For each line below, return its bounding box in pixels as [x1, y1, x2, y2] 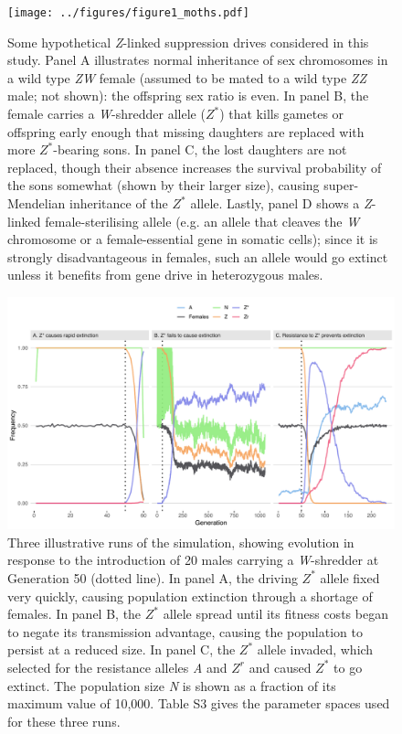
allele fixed [320, 568, 380, 587]
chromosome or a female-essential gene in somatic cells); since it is [7, 229, 378, 249]
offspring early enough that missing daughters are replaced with [7, 122, 365, 141]
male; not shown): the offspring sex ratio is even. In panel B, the [7, 86, 369, 105]
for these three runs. [7, 711, 121, 730]
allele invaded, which [257, 640, 374, 659]
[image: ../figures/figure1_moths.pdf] [7, 6, 249, 19]
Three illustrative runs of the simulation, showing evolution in [7, 532, 354, 551]
